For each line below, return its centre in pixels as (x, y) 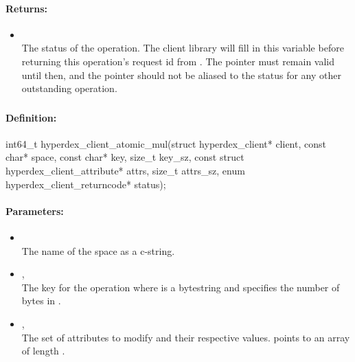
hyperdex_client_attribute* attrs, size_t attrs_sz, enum (125, 171)
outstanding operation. (69, 88)
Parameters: (35, 211)
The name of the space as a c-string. (98, 250)
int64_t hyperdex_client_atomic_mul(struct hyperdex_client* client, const (166, 143)
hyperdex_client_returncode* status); (86, 184)
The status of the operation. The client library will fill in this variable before (183, 48)
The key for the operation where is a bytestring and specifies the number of (181, 287)
